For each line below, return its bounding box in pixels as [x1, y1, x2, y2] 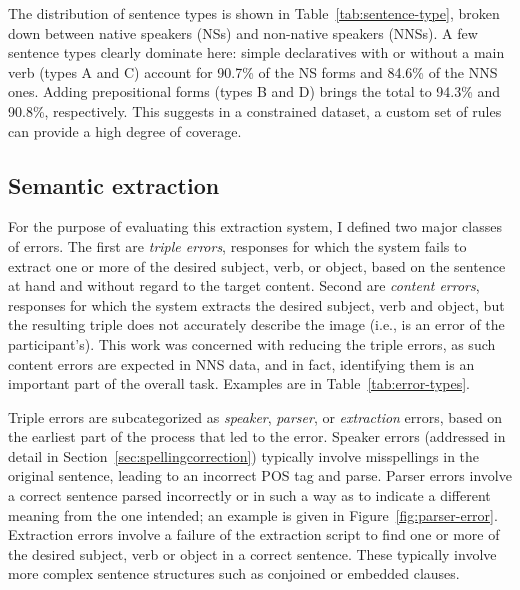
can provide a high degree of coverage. [8, 120, 242, 141]
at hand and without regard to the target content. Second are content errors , [8, 275, 480, 296]
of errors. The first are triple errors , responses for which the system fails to [8, 235, 467, 256]
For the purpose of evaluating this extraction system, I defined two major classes [8, 216, 502, 237]
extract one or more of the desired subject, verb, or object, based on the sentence [8, 255, 506, 276]
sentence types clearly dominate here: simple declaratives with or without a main [8, 42, 505, 63]
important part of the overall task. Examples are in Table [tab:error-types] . [8, 373, 470, 394]
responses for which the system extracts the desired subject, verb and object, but [8, 294, 505, 315]
